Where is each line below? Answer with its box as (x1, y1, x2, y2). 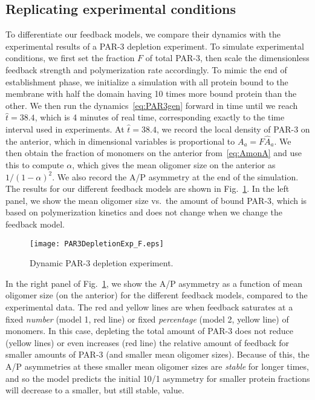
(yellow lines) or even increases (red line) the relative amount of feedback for (5, 336, 289, 349)
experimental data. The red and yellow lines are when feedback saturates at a (5, 300, 293, 313)
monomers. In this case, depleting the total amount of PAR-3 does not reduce (5, 324, 293, 337)
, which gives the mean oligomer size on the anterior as (72, 158, 276, 171)
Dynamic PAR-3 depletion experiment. (30, 257, 174, 269)
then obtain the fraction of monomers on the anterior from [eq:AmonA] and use (5, 146, 302, 159)
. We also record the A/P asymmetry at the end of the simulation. (52, 170, 299, 183)
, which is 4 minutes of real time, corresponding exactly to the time (34, 111, 285, 123)
